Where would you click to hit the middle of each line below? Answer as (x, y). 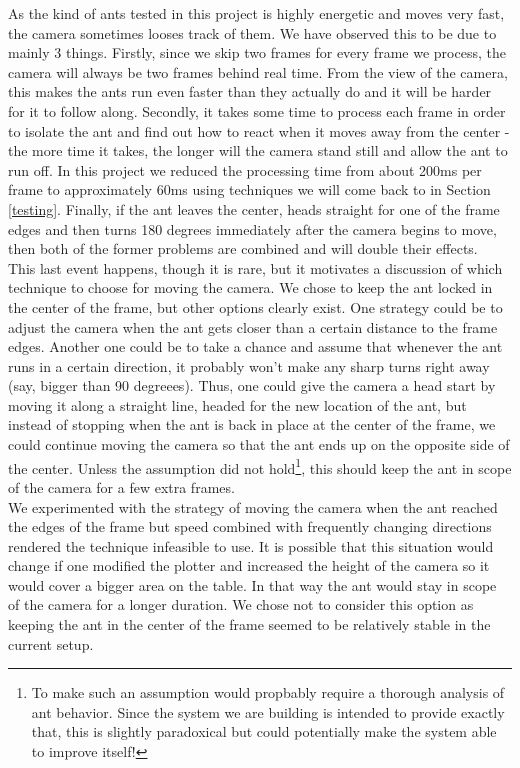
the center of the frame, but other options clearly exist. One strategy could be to (255, 306)
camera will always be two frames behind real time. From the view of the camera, (258, 71)
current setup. (51, 643)
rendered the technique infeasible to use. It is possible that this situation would (251, 545)
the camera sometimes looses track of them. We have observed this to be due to (252, 32)
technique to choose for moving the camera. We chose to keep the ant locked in (250, 287)
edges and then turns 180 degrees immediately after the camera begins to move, (252, 228)
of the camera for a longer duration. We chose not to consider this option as (241, 604)
